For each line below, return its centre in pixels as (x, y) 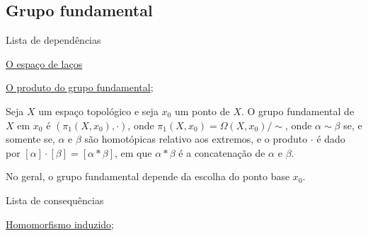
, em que (133, 152)
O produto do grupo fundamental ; (80, 87)
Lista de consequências (55, 200)
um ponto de (202, 111)
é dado (331, 139)
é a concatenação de (222, 152)
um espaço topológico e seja (98, 111)
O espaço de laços (44, 63)
